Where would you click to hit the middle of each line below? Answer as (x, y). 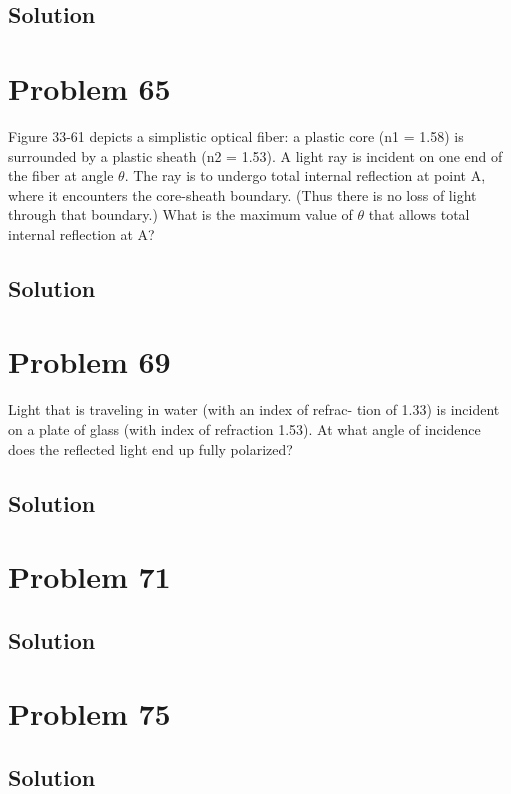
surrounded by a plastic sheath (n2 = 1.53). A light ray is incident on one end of (255, 155)
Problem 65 (89, 87)
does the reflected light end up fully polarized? (150, 448)
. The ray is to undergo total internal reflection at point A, (305, 175)
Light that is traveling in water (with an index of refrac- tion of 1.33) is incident (254, 409)
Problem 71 (89, 576)
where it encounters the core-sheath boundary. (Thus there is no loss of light (242, 194)
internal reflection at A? (81, 233)
